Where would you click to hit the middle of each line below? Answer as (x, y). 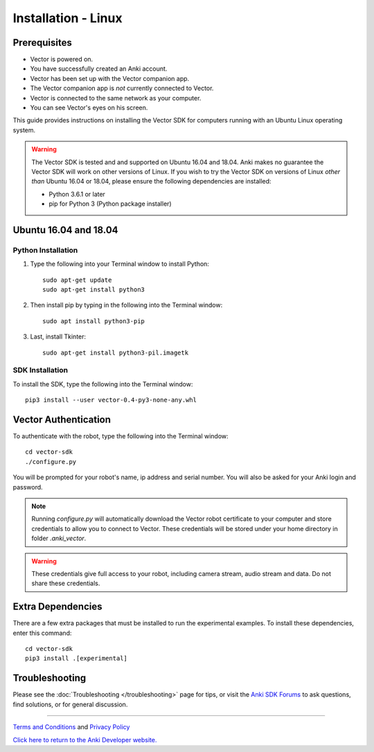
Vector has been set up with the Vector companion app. (110, 78)
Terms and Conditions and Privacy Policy (71, 727)
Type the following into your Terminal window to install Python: (119, 264)
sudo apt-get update (77, 280)
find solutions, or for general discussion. (70, 704)
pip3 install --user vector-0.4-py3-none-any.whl (111, 400)
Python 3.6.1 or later (77, 194)
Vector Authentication (62, 419)
